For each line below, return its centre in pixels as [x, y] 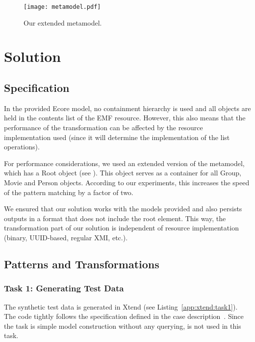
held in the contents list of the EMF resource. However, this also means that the [125, 118]
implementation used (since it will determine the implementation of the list [117, 137]
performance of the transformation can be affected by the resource [103, 128]
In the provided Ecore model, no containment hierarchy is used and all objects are [127, 108]
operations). [22, 147]
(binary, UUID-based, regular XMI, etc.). [66, 237]
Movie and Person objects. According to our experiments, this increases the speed [127, 182]
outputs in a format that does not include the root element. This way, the [115, 218]
